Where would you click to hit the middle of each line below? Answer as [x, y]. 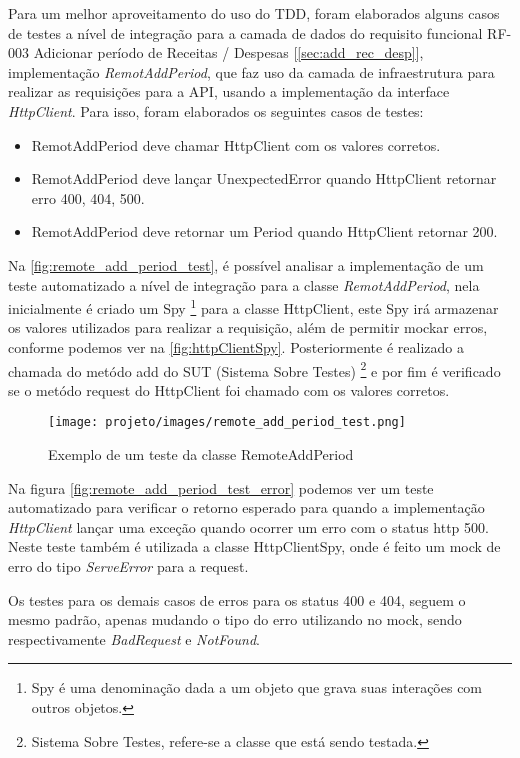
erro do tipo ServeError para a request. [128, 566]
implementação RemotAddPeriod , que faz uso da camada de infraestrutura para [251, 71]
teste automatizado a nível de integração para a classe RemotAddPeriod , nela [244, 284]
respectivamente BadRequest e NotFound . [134, 638]
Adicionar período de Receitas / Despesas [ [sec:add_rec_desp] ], [228, 52]
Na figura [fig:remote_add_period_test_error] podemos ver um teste [221, 487]
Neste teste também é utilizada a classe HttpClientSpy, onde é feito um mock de [254, 546]
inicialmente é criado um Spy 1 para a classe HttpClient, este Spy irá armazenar [253, 306]
